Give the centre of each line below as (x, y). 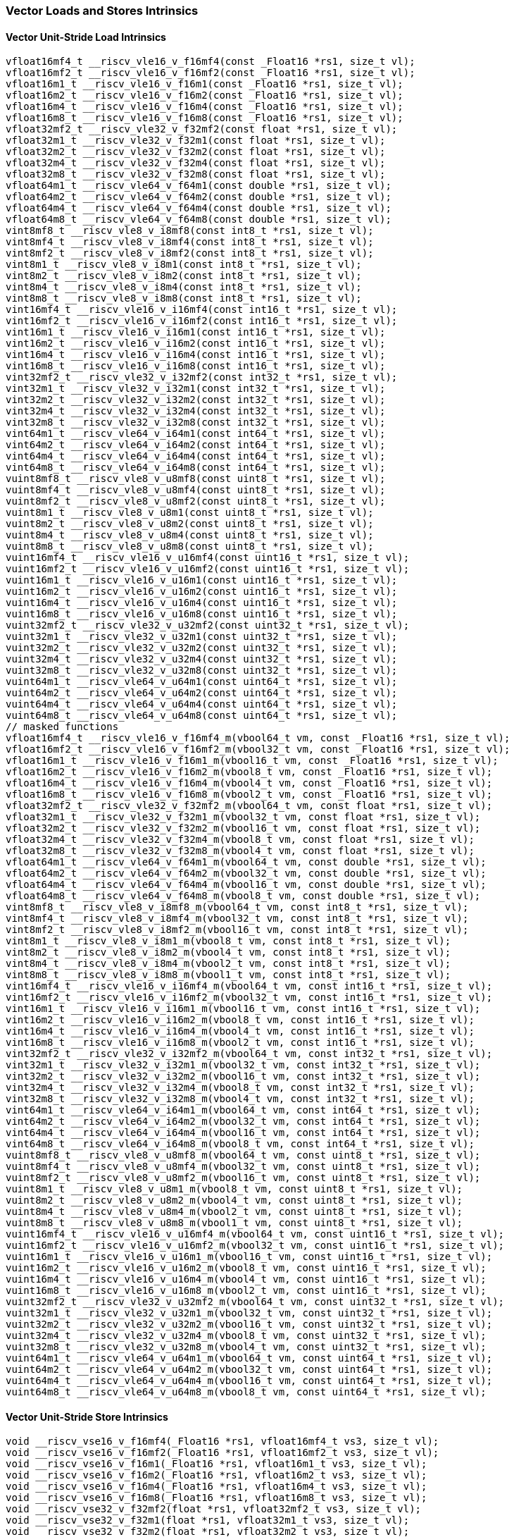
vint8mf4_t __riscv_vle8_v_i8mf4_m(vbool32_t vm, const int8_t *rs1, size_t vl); (237, 919)
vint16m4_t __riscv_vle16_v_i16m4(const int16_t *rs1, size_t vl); (196, 355)
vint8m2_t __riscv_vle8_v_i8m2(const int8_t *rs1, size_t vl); (184, 276)
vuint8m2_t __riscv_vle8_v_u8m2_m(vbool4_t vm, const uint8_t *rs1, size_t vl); (234, 1200)
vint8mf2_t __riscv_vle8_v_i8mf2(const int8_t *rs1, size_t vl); (190, 253)
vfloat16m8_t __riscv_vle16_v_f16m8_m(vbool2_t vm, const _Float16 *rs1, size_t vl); (249, 795)
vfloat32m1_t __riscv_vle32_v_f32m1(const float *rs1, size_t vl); (196, 141)
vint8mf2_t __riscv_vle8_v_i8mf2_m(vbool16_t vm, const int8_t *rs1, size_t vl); (237, 930)
